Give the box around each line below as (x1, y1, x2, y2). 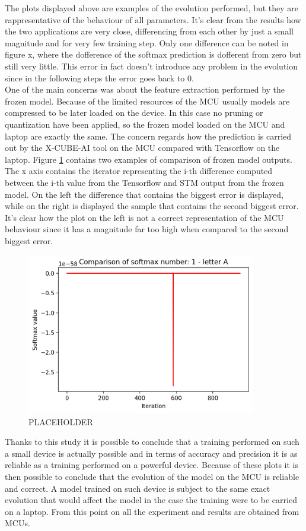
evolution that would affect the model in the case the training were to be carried (5, 494, 297, 506)
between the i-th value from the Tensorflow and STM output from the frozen (5, 176, 284, 188)
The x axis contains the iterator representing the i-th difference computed (5, 165, 273, 177)
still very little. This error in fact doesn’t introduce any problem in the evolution (5, 59, 298, 72)
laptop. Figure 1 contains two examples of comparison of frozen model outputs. (5, 153, 292, 165)
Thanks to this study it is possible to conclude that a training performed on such (5, 435, 299, 448)
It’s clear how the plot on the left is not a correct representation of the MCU (5, 211, 284, 223)
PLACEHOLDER (28, 415, 93, 428)
